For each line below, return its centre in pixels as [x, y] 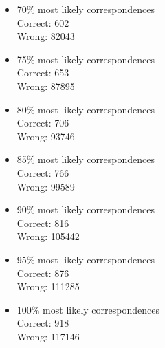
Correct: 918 [43, 323]
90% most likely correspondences [86, 209]
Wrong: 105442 [48, 236]
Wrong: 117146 [48, 336]
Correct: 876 [43, 273]
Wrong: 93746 [46, 136]
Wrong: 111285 [48, 286]
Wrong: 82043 [46, 36]
